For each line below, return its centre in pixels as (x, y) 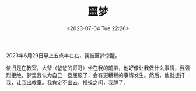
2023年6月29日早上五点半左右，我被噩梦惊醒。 (63, 55)
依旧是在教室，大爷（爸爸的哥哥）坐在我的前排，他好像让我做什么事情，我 (95, 68)
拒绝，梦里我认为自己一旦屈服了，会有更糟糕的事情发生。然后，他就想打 (98, 75)
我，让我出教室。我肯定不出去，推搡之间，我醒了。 (67, 82)
